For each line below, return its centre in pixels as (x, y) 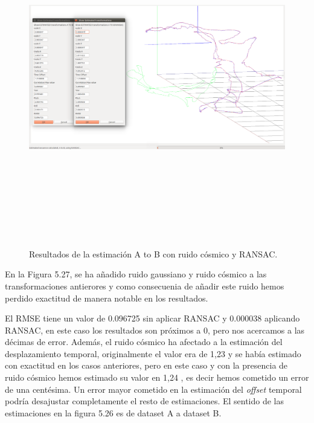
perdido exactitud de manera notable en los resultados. (107, 298)
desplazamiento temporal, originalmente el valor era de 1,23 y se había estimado (153, 353)
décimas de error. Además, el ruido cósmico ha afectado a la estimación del (144, 342)
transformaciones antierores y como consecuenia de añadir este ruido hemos (145, 286)
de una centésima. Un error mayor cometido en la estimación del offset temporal (153, 389)
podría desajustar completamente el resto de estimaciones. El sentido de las (145, 401)
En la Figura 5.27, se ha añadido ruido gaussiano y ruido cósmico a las (136, 274)
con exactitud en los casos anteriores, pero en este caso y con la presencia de (146, 365)
